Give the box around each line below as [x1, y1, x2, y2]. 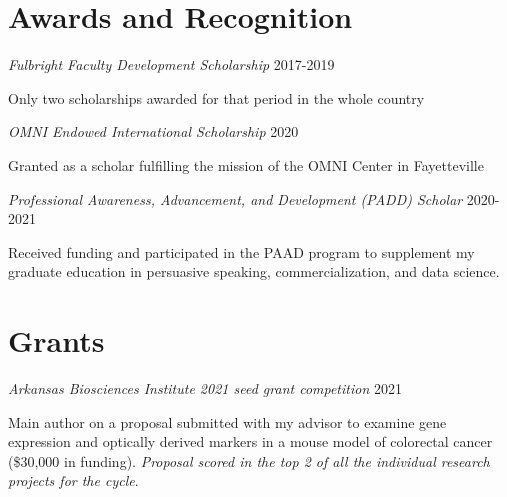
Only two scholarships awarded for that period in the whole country [8, 87, 425, 108]
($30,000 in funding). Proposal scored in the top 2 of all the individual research [8, 450, 490, 471]
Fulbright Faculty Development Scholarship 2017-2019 [8, 54, 335, 75]
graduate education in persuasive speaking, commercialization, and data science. [8, 261, 500, 282]
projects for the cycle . [8, 470, 139, 491]
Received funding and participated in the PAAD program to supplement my [8, 241, 475, 262]
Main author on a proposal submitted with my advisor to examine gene [8, 411, 447, 432]
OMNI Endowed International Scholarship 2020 [8, 121, 299, 142]
